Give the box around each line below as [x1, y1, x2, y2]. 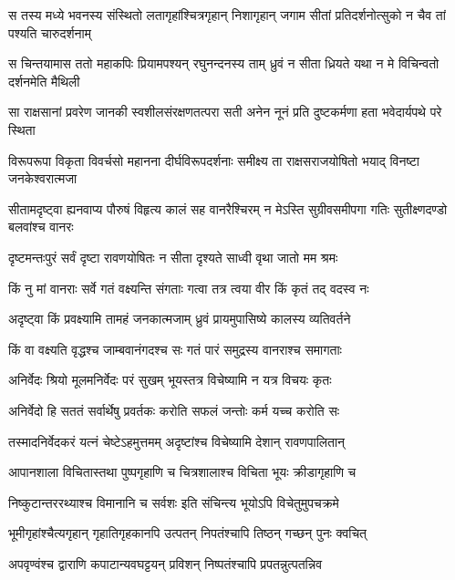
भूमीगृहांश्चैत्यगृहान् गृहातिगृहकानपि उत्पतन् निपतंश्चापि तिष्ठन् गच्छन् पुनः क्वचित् [8, 523, 367, 543]
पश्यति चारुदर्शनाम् [8, 23, 91, 42]
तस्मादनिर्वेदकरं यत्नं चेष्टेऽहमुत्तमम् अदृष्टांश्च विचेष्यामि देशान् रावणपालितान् [8, 431, 346, 451]
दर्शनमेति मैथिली [8, 71, 80, 90]
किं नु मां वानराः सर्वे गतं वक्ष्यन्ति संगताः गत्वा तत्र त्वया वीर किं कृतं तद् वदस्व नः [8, 278, 369, 297]
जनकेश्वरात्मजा [8, 169, 78, 188]
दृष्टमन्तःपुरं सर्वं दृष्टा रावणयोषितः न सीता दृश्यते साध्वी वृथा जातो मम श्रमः [8, 247, 338, 266]
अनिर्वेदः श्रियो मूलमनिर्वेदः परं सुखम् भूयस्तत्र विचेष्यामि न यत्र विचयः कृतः [8, 370, 332, 389]
